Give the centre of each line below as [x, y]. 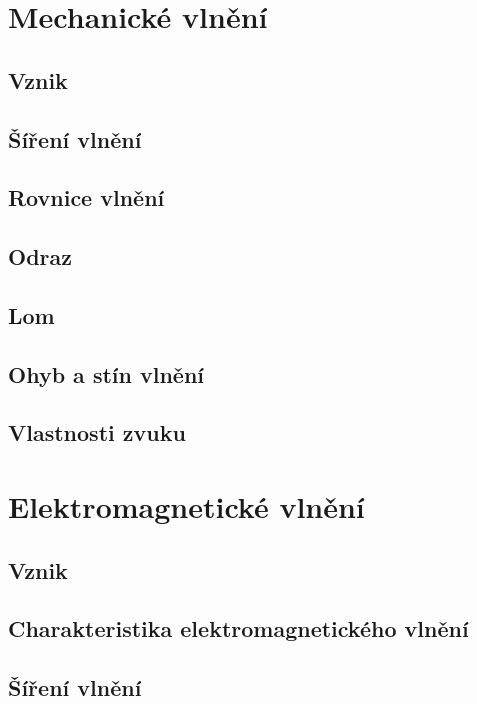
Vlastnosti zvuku [97, 432]
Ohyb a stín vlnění [106, 373]
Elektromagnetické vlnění [186, 506]
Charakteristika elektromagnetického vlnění [238, 628]
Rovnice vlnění [86, 197]
